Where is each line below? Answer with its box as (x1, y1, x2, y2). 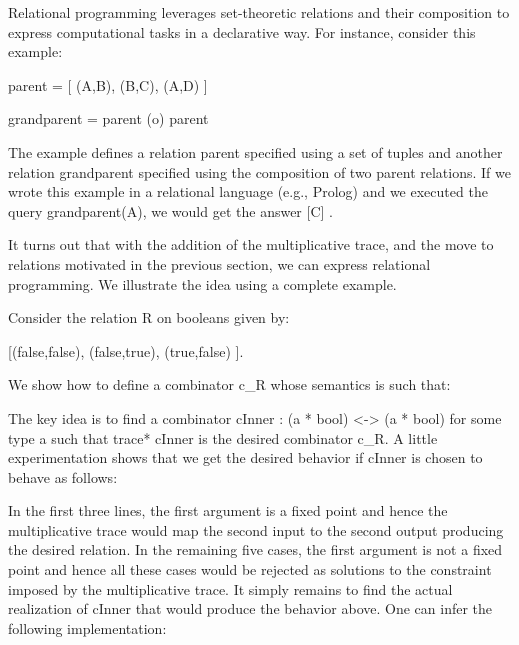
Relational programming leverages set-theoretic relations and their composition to (8, 2, 510, 22)
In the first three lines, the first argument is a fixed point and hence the (8, 500, 448, 521)
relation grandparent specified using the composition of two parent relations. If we (8, 161, 511, 182)
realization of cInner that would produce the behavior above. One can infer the (8, 598, 493, 619)
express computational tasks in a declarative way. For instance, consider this (8, 21, 476, 42)
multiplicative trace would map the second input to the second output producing (8, 519, 504, 540)
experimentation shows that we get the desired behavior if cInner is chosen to (8, 447, 483, 468)
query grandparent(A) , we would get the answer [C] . (8, 200, 334, 221)
